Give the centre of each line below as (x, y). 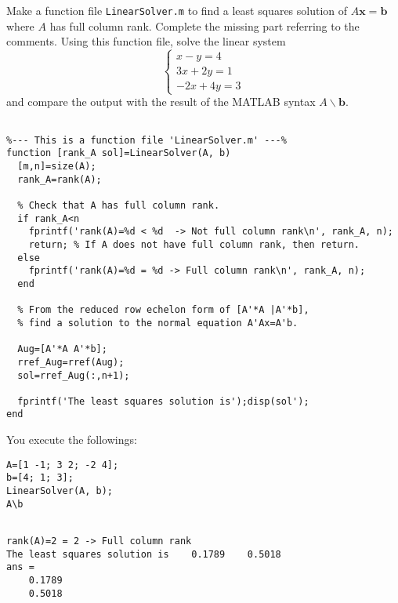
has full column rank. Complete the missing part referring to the (204, 25)
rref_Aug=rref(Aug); (71, 362)
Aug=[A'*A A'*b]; (62, 349)
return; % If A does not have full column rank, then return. (194, 244)
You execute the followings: (72, 440)
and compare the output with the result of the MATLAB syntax (161, 102)
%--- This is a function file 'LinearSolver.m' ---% (147, 140)
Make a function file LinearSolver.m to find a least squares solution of (177, 10)
